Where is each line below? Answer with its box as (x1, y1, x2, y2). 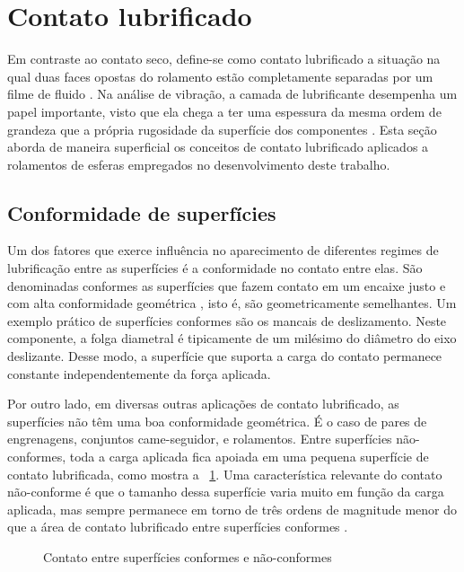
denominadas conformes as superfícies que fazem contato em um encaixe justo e (7, 276, 446, 295)
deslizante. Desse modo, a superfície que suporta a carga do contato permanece (7, 347, 442, 365)
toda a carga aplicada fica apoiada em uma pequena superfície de (69, 447, 429, 466)
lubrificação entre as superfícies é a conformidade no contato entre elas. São (7, 259, 423, 277)
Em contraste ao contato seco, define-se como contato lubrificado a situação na (7, 49, 441, 68)
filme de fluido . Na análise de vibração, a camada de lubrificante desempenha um (7, 84, 458, 103)
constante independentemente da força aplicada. (7, 364, 271, 383)
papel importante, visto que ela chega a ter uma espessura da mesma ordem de (7, 101, 442, 120)
